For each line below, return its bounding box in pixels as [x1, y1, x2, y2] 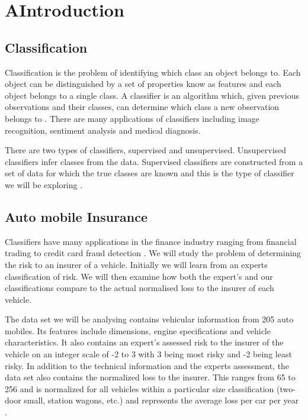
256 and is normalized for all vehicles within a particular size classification [5, 382, 274, 395]
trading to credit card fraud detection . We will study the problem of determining [5, 247, 301, 259]
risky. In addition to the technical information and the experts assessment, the [5, 359, 290, 371]
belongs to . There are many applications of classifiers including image [5, 112, 259, 124]
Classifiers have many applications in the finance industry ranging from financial [5, 235, 297, 247]
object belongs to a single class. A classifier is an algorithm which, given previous [5, 89, 299, 101]
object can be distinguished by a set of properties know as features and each [5, 77, 281, 90]
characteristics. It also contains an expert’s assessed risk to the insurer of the [5, 336, 284, 348]
